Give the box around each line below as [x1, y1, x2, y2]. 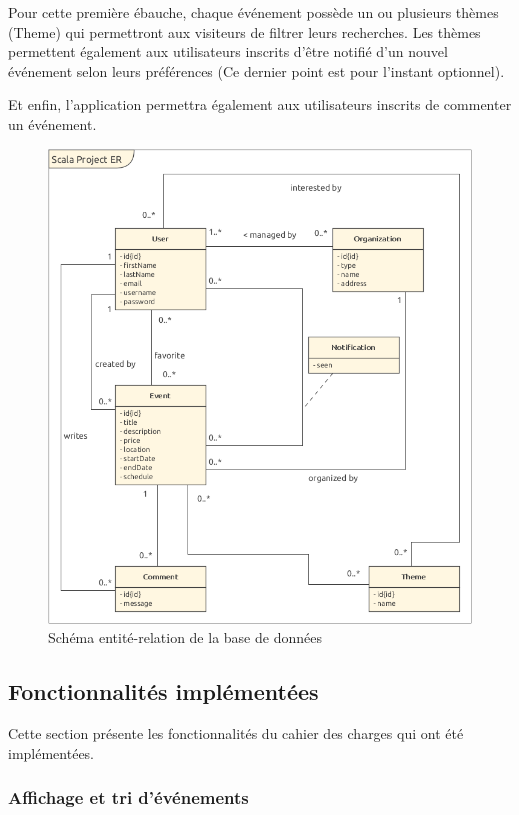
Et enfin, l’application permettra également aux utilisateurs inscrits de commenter [8, 94, 512, 115]
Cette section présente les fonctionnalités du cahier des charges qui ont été [8, 723, 464, 744]
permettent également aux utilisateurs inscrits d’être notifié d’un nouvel [8, 41, 448, 62]
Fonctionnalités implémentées [8, 676, 319, 707]
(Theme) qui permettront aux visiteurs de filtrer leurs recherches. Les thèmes [8, 21, 481, 42]
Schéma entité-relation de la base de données [48, 627, 322, 648]
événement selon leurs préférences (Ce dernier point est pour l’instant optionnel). [8, 60, 505, 81]
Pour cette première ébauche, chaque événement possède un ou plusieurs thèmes [8, 2, 499, 22]
